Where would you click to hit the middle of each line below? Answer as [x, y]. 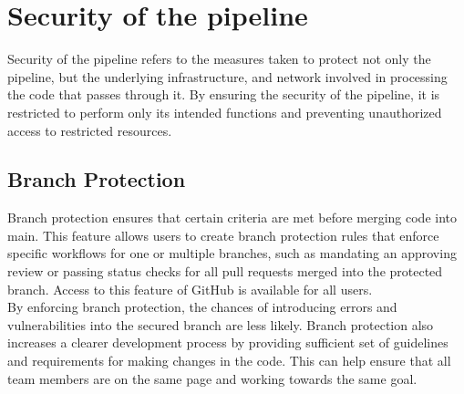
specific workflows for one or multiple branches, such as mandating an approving [232, 253]
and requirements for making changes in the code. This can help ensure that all [229, 361]
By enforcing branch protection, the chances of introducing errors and [202, 307]
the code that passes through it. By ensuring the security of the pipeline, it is [224, 94]
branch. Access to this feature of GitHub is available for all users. [190, 289]
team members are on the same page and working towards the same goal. [212, 378]
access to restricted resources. [90, 130]
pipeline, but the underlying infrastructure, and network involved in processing [227, 76]
